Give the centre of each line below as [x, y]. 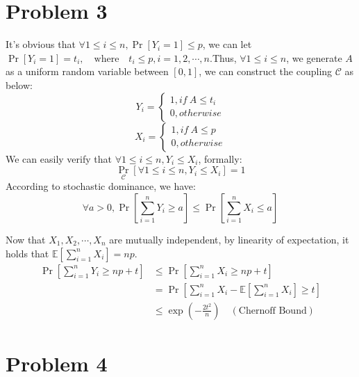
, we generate [314, 57]
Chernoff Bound [273, 311]
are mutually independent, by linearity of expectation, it [229, 239]
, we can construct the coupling [266, 71]
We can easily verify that [59, 158]
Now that [26, 239]
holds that [27, 253]
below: [19, 85]
